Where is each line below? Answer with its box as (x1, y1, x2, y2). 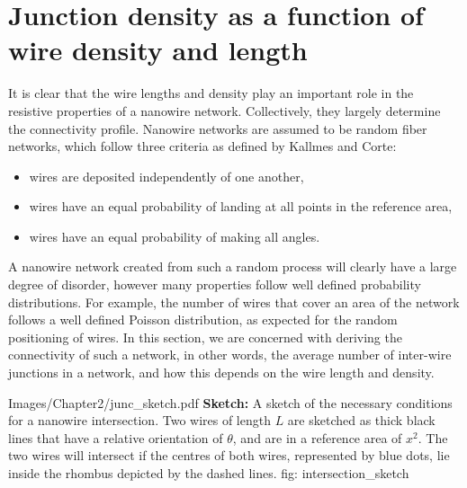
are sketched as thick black (287, 411, 436, 430)
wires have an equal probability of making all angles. (29, 226, 320, 245)
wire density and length (8, 31, 308, 68)
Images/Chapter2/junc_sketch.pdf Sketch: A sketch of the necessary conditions (8, 393, 453, 412)
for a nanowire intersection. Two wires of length (8, 411, 271, 430)
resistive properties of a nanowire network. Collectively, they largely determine (8, 101, 441, 120)
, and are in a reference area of (232, 428, 402, 447)
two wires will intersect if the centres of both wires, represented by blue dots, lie (8, 446, 450, 465)
